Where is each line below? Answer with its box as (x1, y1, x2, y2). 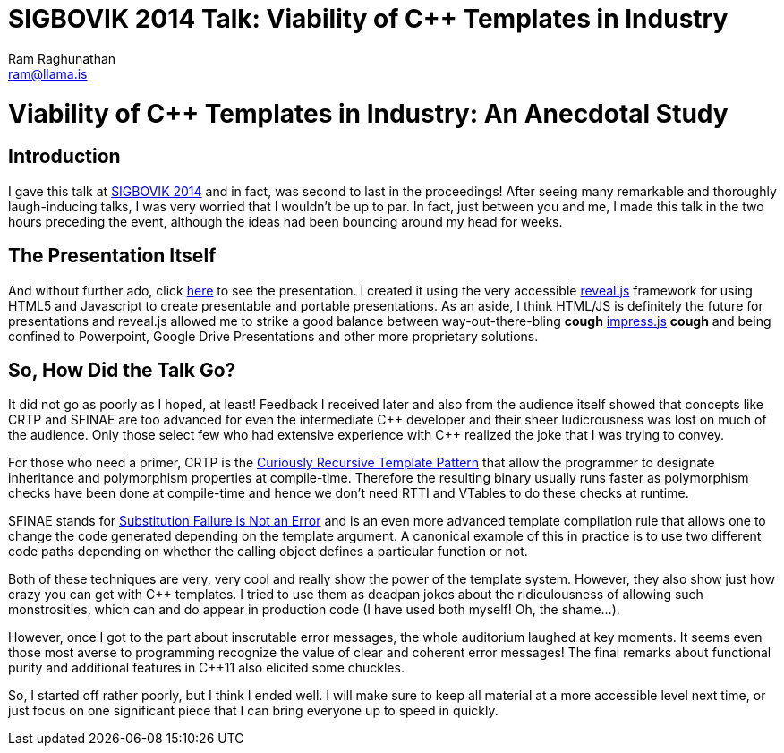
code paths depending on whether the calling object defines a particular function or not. (8, 543, 528, 560)
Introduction (8, 145, 121, 168)
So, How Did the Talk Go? (8, 358, 236, 381)
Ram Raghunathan (8, 50, 116, 66)
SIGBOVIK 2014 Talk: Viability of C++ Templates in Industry (8, 4, 729, 34)
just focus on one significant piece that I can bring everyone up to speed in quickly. (8, 703, 499, 719)
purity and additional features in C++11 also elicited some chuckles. (8, 660, 405, 676)
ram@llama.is (8, 65, 88, 81)
